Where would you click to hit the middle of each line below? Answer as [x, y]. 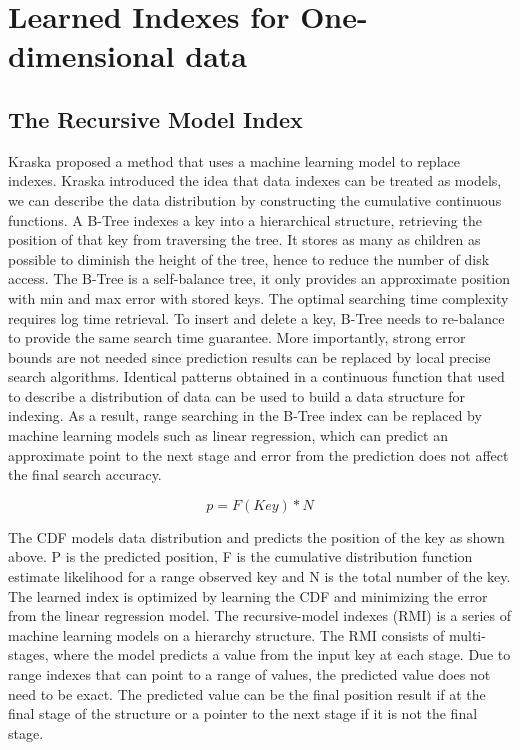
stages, [28, 654]
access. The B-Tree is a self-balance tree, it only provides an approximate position [259, 278]
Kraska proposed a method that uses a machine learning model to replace [234, 160]
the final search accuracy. [85, 474]
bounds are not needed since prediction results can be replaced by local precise [249, 356]
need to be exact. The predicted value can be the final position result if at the [247, 693]
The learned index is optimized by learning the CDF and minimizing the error [248, 595]
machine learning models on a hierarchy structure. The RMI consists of [226, 634]
